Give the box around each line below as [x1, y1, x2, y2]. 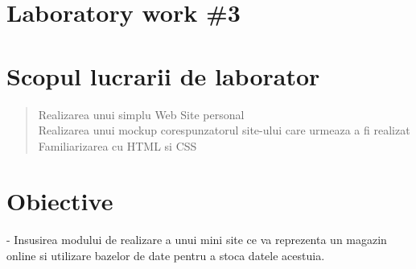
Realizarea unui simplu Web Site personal [38, 106, 245, 122]
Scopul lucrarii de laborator [6, 59, 320, 92]
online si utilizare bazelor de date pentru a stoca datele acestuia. [6, 247, 325, 263]
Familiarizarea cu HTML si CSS [38, 137, 197, 154]
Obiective [6, 184, 113, 217]
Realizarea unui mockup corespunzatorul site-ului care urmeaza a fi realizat [38, 122, 410, 139]
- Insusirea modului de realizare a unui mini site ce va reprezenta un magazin [6, 231, 387, 248]
